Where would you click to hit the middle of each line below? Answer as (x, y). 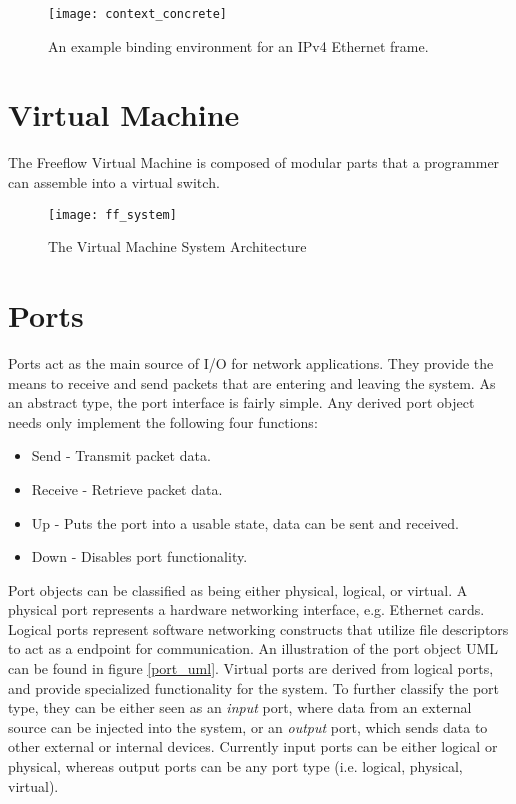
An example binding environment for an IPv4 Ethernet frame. (238, 45)
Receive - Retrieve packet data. (127, 488)
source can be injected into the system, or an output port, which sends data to (248, 726)
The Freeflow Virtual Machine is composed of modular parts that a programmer (254, 162)
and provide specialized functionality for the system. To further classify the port (254, 687)
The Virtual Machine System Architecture (177, 246)
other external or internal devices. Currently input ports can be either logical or (253, 746)
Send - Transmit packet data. (121, 455)
